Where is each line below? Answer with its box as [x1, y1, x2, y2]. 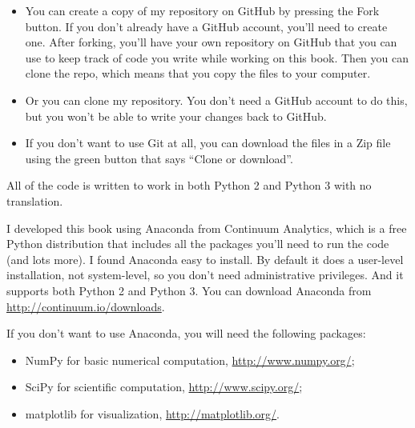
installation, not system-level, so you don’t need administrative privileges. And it [6, 266, 404, 283]
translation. [6, 192, 63, 209]
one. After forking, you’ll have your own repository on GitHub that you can [25, 34, 397, 50]
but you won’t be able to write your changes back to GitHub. [25, 107, 327, 124]
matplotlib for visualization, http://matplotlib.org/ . [25, 405, 280, 422]
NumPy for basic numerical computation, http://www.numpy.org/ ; [25, 351, 355, 368]
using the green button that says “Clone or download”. [25, 150, 293, 166]
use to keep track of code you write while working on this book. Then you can [25, 49, 409, 66]
